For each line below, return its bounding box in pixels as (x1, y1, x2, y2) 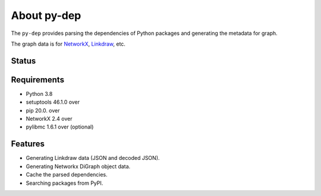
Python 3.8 (26, 90, 53, 97)
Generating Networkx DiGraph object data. (26, 163, 131, 170)
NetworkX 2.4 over (26, 115, 73, 123)
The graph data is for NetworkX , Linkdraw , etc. (11, 40, 126, 47)
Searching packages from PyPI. (26, 179, 103, 187)
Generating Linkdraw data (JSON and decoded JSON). (26, 155, 160, 162)
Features (11, 139, 45, 149)
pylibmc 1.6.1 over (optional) (26, 123, 94, 130)
